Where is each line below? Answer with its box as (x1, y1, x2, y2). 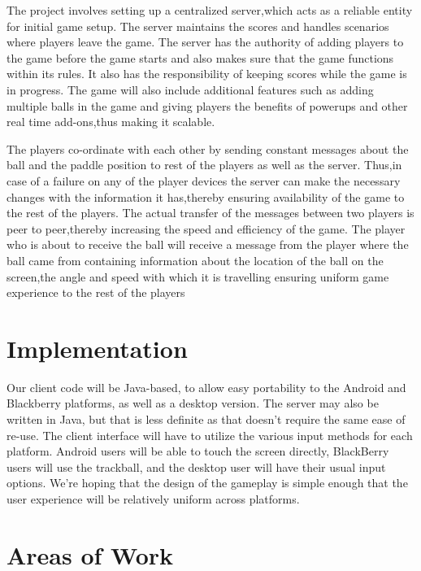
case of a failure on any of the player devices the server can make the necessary (7, 172, 401, 189)
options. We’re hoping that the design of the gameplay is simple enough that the (7, 474, 408, 491)
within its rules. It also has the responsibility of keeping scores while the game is (7, 65, 407, 82)
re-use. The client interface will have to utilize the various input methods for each (7, 426, 413, 443)
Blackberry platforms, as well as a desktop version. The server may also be (7, 394, 379, 412)
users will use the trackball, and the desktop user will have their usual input (7, 458, 386, 475)
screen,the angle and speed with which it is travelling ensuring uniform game (7, 268, 389, 285)
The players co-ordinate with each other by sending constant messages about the (7, 140, 409, 157)
